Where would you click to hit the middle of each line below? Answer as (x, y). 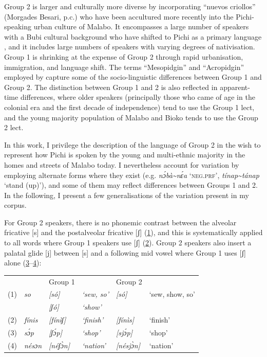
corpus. (15, 205)
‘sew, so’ (95, 294)
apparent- (235, 87)
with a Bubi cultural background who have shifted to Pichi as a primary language (133, 36)
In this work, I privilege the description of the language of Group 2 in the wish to (132, 144)
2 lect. (14, 127)
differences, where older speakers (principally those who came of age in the (138, 97)
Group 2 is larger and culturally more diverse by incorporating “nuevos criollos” (130, 6)
